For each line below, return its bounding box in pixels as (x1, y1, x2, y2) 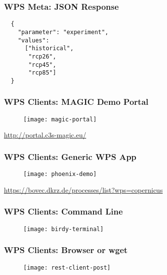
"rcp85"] (28, 69, 56, 77)
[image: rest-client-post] (23, 264, 111, 271)
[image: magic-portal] (23, 116, 97, 123)
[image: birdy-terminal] (23, 225, 104, 233)
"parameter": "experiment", (18, 28, 109, 36)
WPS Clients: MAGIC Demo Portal (4, 96, 148, 108)
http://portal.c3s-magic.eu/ (4, 130, 86, 140)
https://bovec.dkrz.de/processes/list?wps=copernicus (4, 184, 163, 195)
